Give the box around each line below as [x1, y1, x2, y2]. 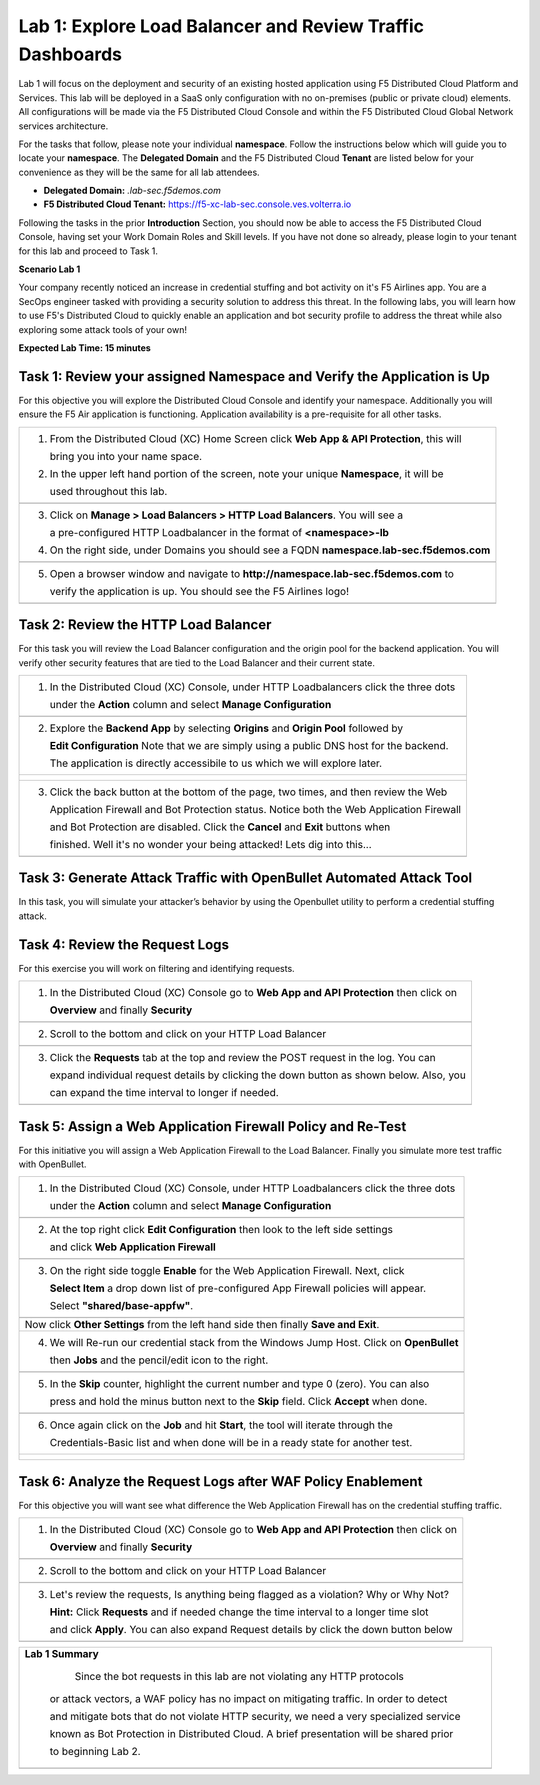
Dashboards [18, 43, 122, 65]
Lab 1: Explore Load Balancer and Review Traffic [18, 15, 425, 37]
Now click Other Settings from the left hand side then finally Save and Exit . [24, 1318, 380, 1332]
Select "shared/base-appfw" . [49, 1299, 194, 1313]
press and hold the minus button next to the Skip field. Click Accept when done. [49, 1395, 428, 1409]
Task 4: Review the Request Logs [18, 936, 230, 953]
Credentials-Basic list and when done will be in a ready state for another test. [49, 1436, 413, 1450]
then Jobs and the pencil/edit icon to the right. [49, 1353, 269, 1367]
